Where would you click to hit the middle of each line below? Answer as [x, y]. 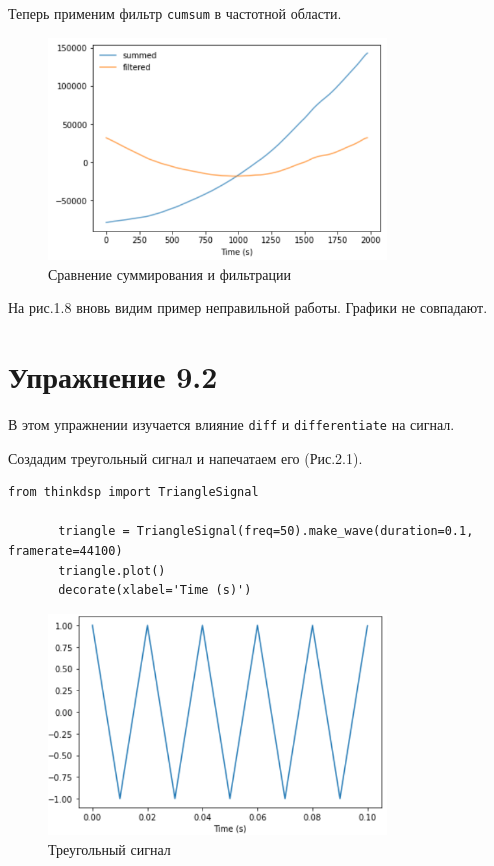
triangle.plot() [112, 570]
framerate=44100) [65, 550]
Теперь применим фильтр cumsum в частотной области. [175, 13]
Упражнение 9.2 [113, 375]
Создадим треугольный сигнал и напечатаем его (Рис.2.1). [185, 457]
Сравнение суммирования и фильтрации [170, 273]
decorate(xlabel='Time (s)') [155, 590]
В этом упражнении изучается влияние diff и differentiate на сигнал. [231, 423]
